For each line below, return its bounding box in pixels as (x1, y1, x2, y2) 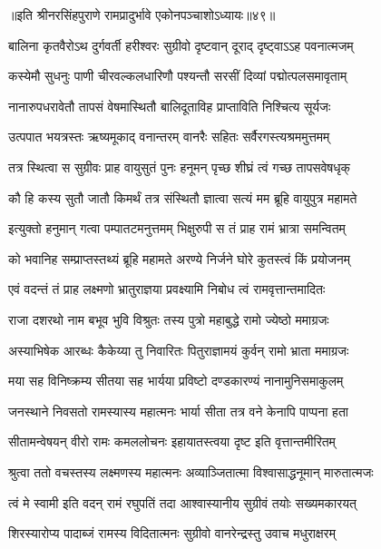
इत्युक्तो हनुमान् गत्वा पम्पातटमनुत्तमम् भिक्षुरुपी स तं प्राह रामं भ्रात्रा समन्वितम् (8, 219, 346, 238)
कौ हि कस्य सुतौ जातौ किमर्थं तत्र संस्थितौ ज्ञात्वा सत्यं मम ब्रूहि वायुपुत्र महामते (8, 188, 357, 207)
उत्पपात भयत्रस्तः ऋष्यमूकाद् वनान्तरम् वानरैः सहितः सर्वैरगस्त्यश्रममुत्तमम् (8, 127, 330, 146)
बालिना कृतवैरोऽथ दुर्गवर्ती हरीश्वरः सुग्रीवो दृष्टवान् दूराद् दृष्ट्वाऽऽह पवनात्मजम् (8, 35, 354, 54)
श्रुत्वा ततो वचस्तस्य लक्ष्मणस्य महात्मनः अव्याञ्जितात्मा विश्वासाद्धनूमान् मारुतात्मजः (8, 462, 374, 481)
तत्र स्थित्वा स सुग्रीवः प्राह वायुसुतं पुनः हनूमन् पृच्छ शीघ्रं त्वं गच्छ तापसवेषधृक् (8, 157, 351, 176)
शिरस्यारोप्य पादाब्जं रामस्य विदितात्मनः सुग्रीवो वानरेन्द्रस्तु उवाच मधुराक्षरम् (8, 524, 336, 543)
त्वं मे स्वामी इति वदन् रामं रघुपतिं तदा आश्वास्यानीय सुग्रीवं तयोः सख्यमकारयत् (8, 493, 357, 512)
